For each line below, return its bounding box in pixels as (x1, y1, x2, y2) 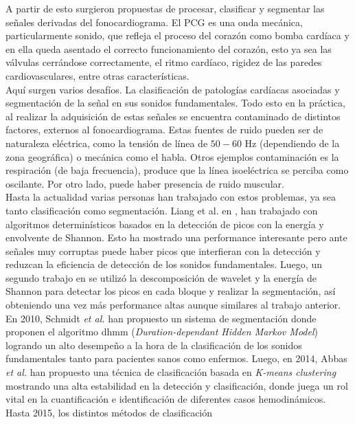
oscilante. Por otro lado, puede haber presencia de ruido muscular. (5, 176, 284, 190)
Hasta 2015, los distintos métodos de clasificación (5, 405, 213, 419)
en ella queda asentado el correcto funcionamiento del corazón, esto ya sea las (5, 41, 332, 56)
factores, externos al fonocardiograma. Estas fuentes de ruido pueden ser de (5, 122, 323, 137)
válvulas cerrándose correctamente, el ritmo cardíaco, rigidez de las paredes (5, 55, 322, 69)
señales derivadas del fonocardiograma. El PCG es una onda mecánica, (5, 14, 303, 29)
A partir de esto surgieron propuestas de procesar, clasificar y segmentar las (5, 1, 325, 15)
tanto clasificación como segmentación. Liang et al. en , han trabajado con (5, 203, 318, 217)
